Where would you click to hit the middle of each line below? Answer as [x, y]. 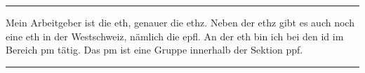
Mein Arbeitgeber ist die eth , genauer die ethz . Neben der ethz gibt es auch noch [180, 22]
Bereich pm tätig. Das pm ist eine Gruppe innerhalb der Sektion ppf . [154, 50]
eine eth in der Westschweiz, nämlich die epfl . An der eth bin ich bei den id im [175, 36]
